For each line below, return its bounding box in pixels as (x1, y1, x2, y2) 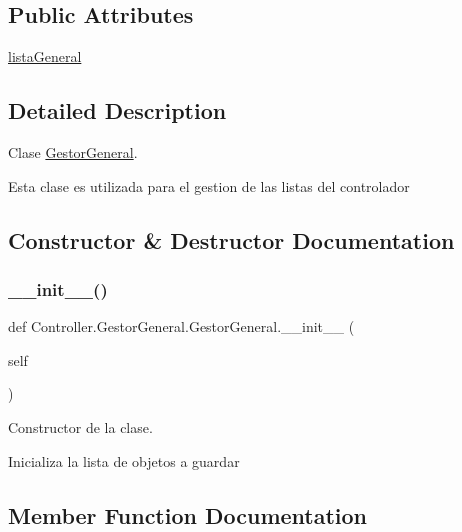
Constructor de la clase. (8, 416, 153, 437)
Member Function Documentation (8, 499, 368, 530)
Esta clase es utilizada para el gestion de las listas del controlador (8, 175, 410, 196)
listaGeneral (8, 46, 82, 67)
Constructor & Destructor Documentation (8, 224, 455, 255)
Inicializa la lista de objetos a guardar (8, 450, 240, 471)
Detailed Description (8, 95, 227, 126)
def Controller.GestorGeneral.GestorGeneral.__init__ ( (8, 316, 355, 337)
